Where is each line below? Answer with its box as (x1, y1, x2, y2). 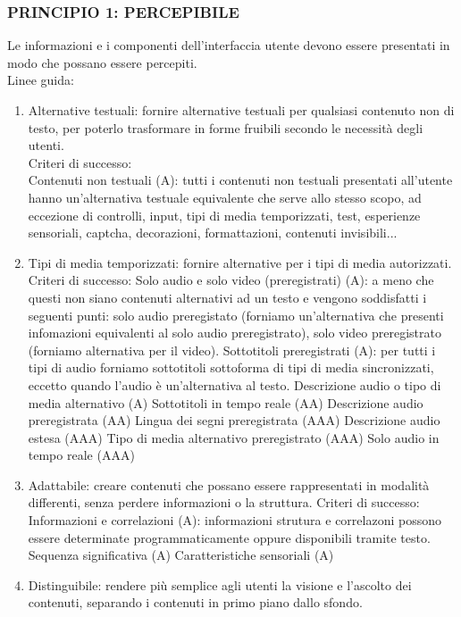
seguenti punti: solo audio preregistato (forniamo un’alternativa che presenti (28, 305, 444, 324)
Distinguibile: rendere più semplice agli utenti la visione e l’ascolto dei (28, 575, 412, 594)
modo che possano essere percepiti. (7, 53, 197, 71)
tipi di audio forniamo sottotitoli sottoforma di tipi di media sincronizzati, (28, 358, 434, 377)
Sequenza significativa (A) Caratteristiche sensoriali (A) (28, 546, 334, 564)
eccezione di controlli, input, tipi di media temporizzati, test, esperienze (28, 205, 421, 224)
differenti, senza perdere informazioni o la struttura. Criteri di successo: (28, 493, 420, 512)
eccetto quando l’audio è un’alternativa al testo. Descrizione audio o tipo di (28, 375, 441, 394)
